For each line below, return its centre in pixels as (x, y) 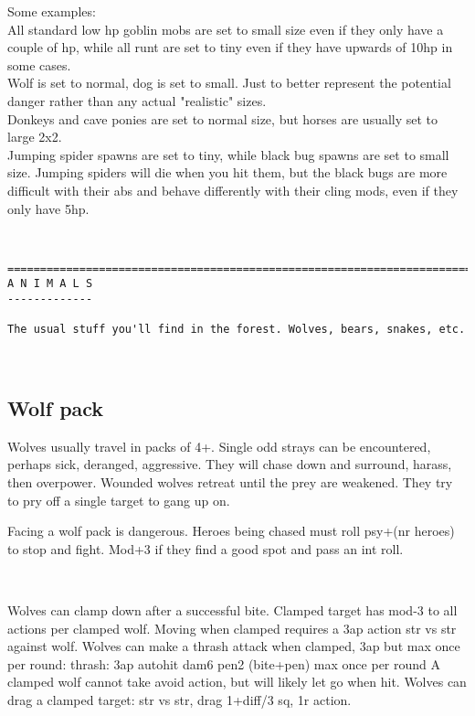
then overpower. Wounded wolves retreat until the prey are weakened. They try (230, 481)
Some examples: (52, 11)
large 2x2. (35, 137)
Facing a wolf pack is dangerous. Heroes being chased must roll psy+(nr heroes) (231, 531)
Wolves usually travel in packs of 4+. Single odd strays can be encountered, (219, 446)
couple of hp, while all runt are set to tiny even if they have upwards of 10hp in (230, 47)
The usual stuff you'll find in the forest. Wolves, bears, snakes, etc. (237, 330)
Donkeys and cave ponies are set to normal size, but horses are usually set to (223, 118)
